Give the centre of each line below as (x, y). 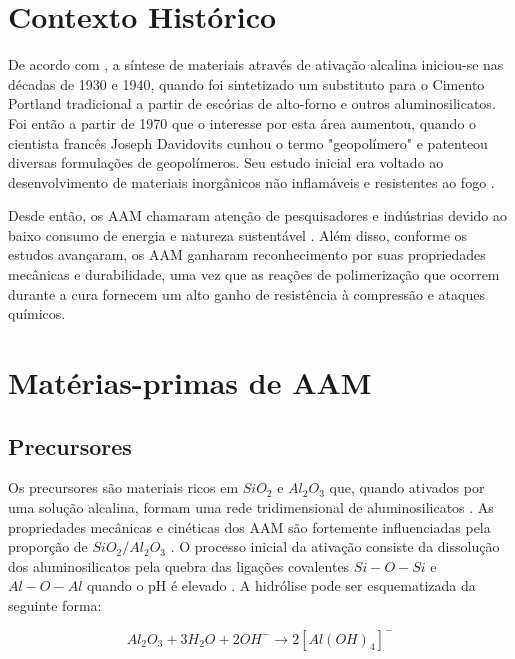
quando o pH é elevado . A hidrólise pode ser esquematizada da (281, 585)
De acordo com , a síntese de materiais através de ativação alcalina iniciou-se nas (256, 64)
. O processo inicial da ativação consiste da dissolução (335, 546)
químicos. (37, 313)
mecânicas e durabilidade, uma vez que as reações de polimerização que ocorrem (254, 274)
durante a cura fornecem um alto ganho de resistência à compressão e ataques (246, 293)
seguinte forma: (55, 604)
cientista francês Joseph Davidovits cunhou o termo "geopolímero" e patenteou (248, 142)
